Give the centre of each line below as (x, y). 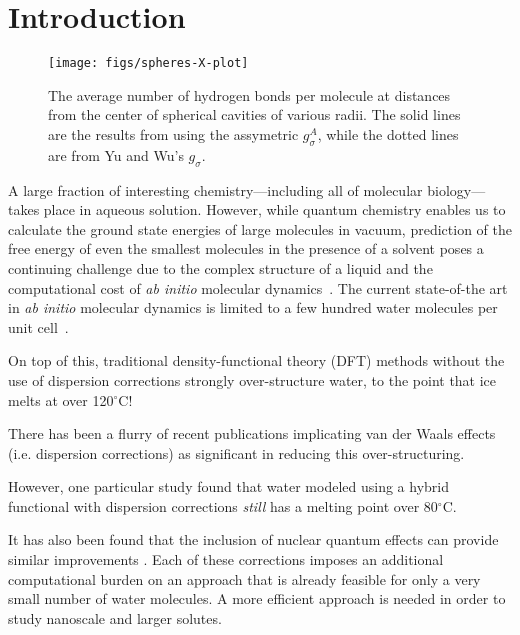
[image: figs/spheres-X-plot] (148, 63)
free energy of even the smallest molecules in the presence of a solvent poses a (246, 248)
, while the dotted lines (388, 133)
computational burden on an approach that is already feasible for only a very (244, 578)
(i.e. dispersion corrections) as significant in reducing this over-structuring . (236, 452)
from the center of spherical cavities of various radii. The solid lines (254, 114)
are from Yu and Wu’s (116, 154)
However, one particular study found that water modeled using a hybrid (228, 486)
